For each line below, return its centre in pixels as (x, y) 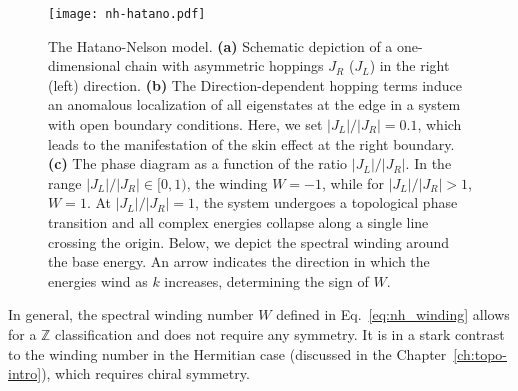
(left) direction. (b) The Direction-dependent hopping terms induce (255, 84)
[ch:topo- (480, 353)
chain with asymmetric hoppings (224, 65)
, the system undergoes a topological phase (326, 202)
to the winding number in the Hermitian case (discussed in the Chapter (227, 353)
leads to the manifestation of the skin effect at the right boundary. (251, 143)
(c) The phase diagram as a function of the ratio (198, 163)
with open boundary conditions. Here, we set (185, 124)
